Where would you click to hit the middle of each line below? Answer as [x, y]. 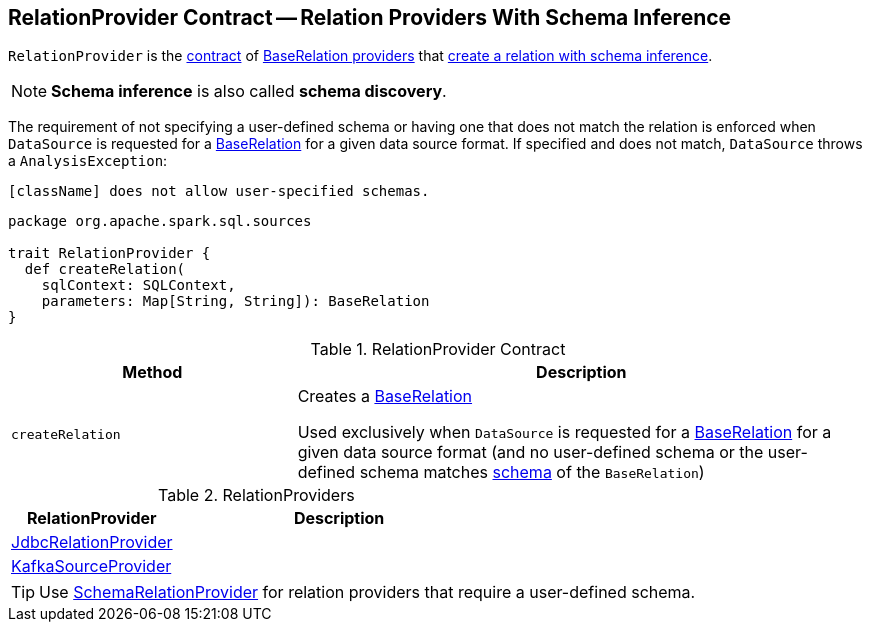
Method [152, 372]
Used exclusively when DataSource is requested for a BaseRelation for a [564, 432]
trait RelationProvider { [109, 253]
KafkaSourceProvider [91, 566]
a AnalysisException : [88, 161]
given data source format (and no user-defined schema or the [530, 452]
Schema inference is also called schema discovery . [249, 91]
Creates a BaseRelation [385, 396]
